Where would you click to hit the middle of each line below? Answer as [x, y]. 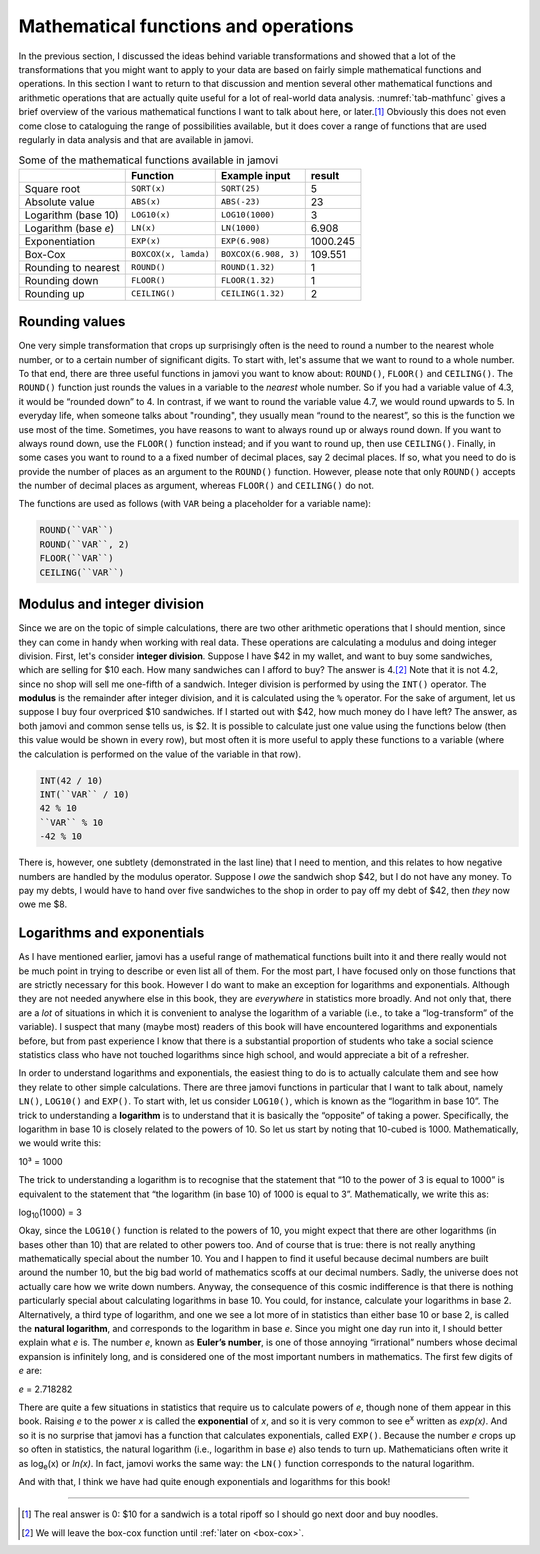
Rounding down [61, 280]
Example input [255, 175]
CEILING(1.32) [252, 293]
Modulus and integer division [111, 604]
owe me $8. [43, 904]
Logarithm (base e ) [69, 228]
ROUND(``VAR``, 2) [84, 544]
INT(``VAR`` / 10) [84, 794]
